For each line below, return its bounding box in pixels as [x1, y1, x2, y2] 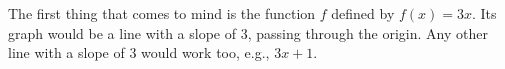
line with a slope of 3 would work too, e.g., [8, 42, 270, 63]
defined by [331, 3, 395, 23]
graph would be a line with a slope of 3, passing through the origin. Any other [8, 22, 488, 43]
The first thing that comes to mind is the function [8, 3, 316, 23]
